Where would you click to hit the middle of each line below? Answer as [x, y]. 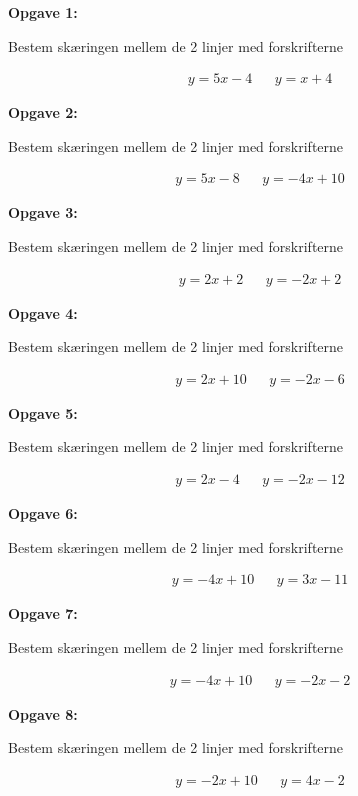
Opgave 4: [43, 312]
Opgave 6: [43, 513]
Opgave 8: [43, 713]
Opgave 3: [43, 212]
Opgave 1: [43, 12]
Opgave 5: [43, 412]
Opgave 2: [43, 112]
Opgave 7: [43, 613]
